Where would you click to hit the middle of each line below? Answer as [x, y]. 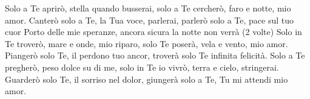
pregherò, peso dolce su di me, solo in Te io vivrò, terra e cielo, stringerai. [142, 67]
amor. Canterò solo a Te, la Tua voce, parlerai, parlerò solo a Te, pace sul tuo [150, 20]
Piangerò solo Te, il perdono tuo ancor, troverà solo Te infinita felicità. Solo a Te [155, 55]
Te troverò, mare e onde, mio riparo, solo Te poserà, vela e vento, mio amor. [147, 43]
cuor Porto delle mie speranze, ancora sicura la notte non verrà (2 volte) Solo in [153, 32]
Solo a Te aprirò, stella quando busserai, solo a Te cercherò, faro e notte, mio [148, 8]
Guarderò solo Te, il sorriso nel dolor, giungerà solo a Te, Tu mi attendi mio [147, 79]
